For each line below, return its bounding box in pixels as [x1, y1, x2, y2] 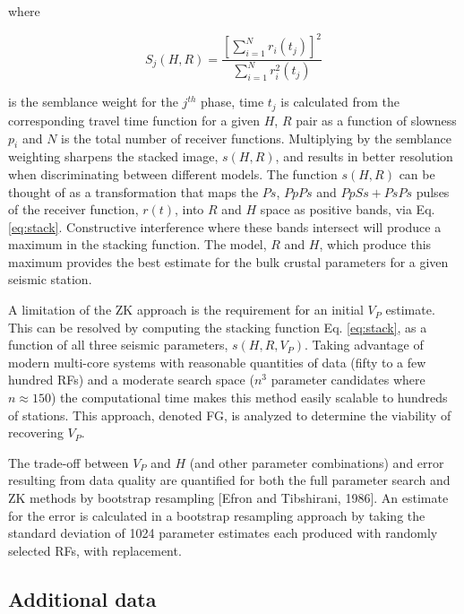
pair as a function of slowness [296, 110, 457, 129]
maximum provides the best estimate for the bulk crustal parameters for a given [8, 252, 449, 271]
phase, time [201, 92, 264, 111]
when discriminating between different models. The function [8, 164, 338, 183]
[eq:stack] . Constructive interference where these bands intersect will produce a [8, 217, 442, 236]
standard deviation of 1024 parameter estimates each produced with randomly [8, 523, 438, 542]
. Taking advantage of [305, 335, 424, 354]
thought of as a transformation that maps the [8, 182, 259, 201]
